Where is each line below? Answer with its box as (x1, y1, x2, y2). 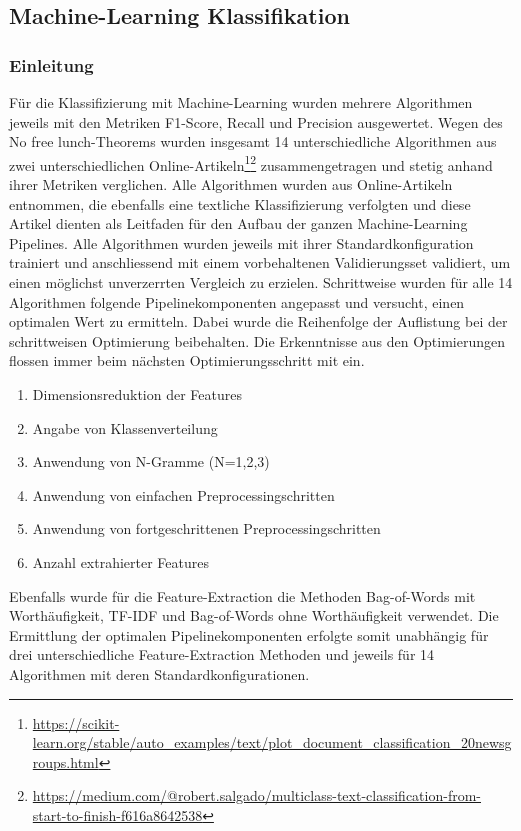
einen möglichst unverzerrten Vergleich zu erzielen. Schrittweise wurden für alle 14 (9, 272, 513, 292)
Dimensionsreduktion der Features (32, 383, 242, 404)
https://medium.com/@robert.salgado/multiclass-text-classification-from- (32, 785, 481, 806)
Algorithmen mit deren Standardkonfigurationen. (9, 663, 310, 684)
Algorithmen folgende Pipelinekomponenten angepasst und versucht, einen (9, 291, 465, 312)
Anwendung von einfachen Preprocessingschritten (32, 484, 335, 505)
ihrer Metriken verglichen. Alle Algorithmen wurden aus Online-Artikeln (9, 174, 453, 195)
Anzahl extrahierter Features (32, 551, 210, 572)
